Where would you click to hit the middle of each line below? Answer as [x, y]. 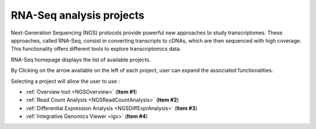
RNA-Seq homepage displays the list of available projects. [81, 60]
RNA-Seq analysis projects [78, 15]
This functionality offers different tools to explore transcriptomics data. [96, 49]
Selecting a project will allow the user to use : [65, 81]
